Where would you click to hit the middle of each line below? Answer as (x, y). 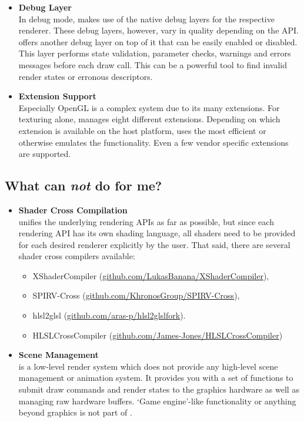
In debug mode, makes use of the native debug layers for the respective (146, 19)
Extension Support (57, 96)
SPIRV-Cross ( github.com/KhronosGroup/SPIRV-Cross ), (136, 295)
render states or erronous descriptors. (86, 76)
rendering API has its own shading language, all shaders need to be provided (157, 233)
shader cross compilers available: (77, 256)
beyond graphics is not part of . (75, 412)
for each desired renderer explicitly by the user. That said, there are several (154, 244)
